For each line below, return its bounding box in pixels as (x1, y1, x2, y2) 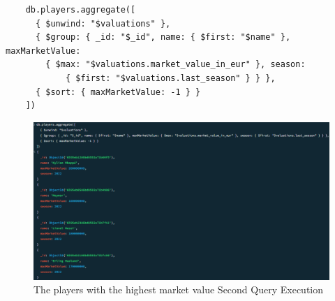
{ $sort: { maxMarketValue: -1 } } (35, 87, 201, 97)
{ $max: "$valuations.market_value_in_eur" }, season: (45, 59, 306, 70)
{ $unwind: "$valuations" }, (35, 18, 171, 29)
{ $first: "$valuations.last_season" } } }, (65, 73, 276, 83)
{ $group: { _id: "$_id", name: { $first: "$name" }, (35, 32, 291, 43)
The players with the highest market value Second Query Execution (33, 282, 324, 297)
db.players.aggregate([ (25, 5, 136, 15)
